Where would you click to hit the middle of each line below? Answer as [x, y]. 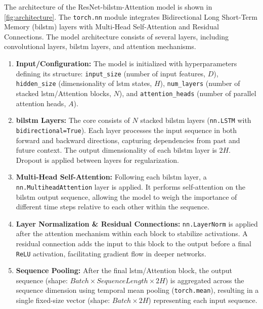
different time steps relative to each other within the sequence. [113, 207]
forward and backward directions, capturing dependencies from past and [128, 140]
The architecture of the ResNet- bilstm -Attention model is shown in [108, 7]
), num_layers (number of [200, 83]
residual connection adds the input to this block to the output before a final [134, 243]
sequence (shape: [42, 280]
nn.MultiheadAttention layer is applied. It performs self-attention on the [131, 186]
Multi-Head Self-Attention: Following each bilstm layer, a [111, 177]
